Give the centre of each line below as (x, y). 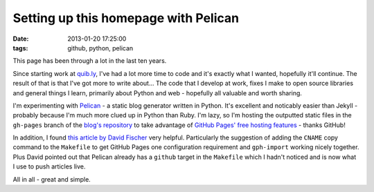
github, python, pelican (100, 48)
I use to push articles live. (49, 166)
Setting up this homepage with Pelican (126, 18)
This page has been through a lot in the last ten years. (90, 61)
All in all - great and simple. (52, 179)
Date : (21, 39)
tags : (20, 48)
